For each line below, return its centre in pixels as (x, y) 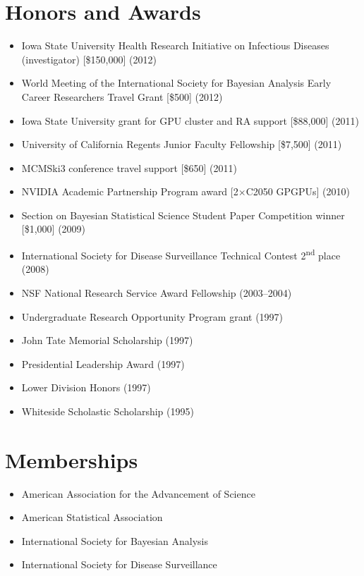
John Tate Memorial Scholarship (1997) (107, 340)
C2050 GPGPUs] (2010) (298, 191)
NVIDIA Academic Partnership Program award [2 (130, 191)
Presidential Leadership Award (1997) (103, 363)
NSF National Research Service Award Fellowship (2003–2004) (157, 292)
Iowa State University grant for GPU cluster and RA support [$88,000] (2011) (190, 120)
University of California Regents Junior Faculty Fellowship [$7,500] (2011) (182, 144)
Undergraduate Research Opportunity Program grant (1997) (152, 316)
